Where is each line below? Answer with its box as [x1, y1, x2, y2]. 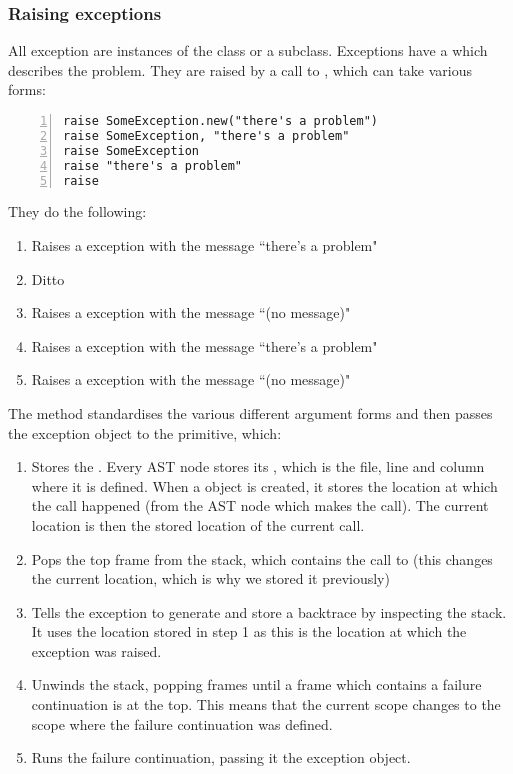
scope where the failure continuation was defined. [31, 713, 333, 734]
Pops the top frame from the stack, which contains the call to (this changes [31, 548, 493, 569]
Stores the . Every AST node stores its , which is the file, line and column [31, 456, 485, 477]
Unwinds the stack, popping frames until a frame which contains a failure [31, 674, 482, 695]
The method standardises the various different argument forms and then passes [8, 402, 493, 423]
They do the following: [8, 201, 147, 222]
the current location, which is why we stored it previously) [31, 568, 390, 589]
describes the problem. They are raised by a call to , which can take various [8, 59, 473, 80]
